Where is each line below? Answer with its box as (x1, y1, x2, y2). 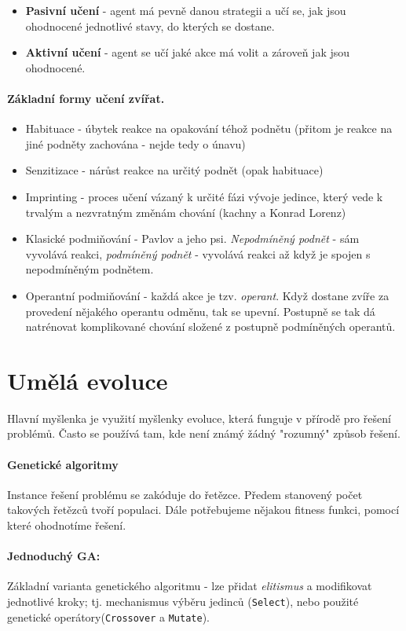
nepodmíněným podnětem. (25, 261, 154, 277)
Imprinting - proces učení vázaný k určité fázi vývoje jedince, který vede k (25, 188, 383, 204)
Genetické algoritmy (7, 456, 119, 472)
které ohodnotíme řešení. (7, 517, 126, 533)
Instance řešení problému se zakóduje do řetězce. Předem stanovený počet (7, 486, 363, 502)
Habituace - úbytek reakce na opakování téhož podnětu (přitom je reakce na (25, 120, 393, 137)
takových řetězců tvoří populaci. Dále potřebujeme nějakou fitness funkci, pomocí (7, 501, 400, 518)
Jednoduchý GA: (7, 548, 101, 564)
